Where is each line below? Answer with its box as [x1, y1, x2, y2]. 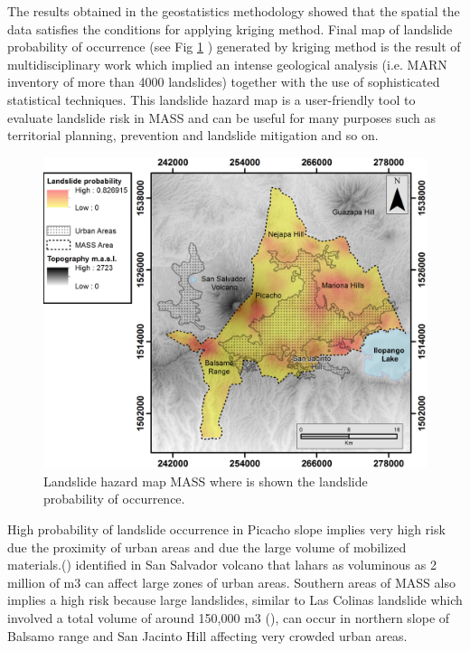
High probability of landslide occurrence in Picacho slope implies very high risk [7, 520, 446, 539]
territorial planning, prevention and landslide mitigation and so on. [7, 126, 379, 145]
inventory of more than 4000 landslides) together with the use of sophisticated [7, 72, 440, 91]
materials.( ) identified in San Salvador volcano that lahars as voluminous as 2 [7, 555, 437, 574]
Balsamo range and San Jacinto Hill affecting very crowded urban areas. [7, 626, 408, 645]
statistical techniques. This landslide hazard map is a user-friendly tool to [7, 90, 416, 108]
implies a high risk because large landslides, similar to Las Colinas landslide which [7, 590, 463, 609]
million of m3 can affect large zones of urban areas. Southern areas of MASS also [7, 572, 456, 591]
